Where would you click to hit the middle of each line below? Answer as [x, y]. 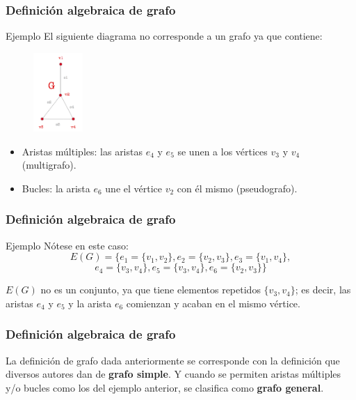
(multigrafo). [49, 165]
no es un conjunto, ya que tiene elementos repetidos [151, 290]
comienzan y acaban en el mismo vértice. [213, 303]
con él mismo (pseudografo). [237, 188]
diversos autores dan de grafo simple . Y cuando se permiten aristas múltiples [173, 374]
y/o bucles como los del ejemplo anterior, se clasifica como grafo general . [165, 387]
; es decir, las [323, 290]
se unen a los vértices [222, 151]
